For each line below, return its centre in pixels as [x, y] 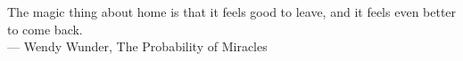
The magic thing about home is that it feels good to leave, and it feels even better [232, 11]
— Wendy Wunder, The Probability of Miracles [137, 46]
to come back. [45, 29]
